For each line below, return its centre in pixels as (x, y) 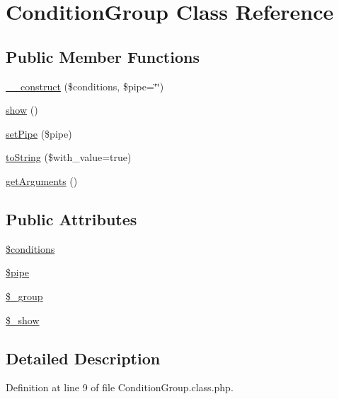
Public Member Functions (103, 56)
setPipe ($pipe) (39, 133)
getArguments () (42, 180)
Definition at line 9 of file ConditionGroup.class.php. (120, 387)
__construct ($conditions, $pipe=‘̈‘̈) (85, 86)
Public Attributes (71, 219)
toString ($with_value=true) (69, 157)
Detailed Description (83, 358)
